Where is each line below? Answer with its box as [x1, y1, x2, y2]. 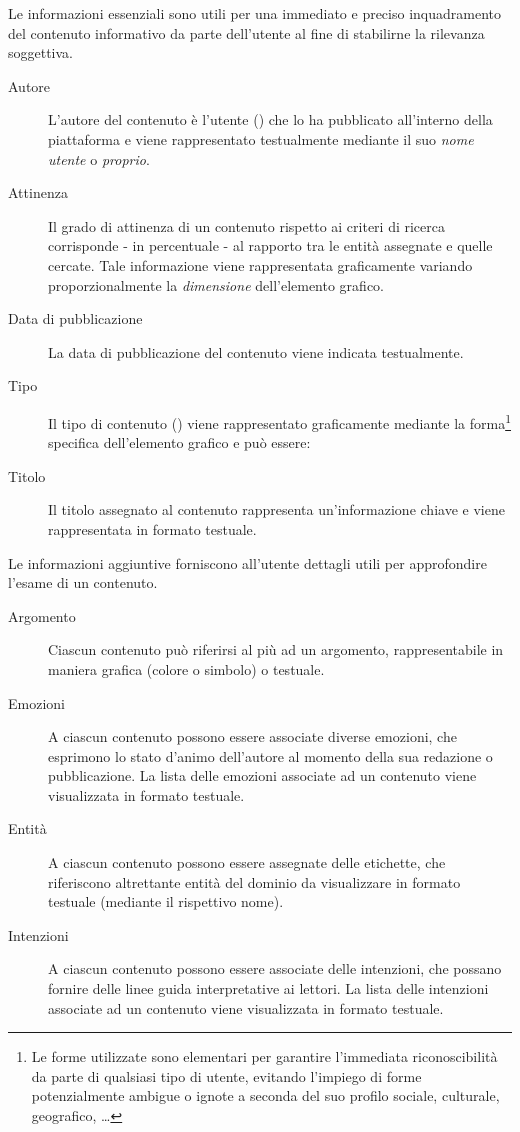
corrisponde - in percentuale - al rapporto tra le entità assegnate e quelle [48, 235, 493, 256]
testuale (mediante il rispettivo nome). [48, 891, 284, 912]
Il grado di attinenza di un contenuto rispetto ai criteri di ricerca [48, 215, 445, 236]
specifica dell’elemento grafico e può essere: [48, 432, 311, 453]
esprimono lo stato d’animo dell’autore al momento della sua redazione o [48, 745, 493, 766]
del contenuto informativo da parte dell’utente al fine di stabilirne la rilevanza [8, 22, 485, 43]
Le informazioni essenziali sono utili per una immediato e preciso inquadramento [8, 3, 501, 23]
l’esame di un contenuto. [8, 572, 158, 593]
